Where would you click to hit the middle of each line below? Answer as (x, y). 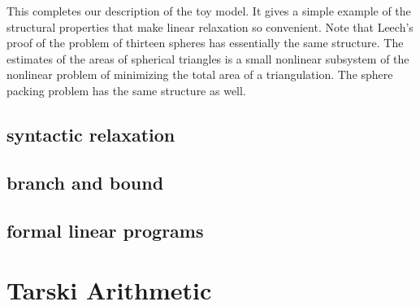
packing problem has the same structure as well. (126, 90)
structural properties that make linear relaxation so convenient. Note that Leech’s (210, 26)
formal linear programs (105, 230)
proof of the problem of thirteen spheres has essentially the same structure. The (205, 43)
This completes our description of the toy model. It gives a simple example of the (209, 11)
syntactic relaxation (91, 134)
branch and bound (85, 182)
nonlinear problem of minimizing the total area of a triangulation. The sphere (200, 74)
